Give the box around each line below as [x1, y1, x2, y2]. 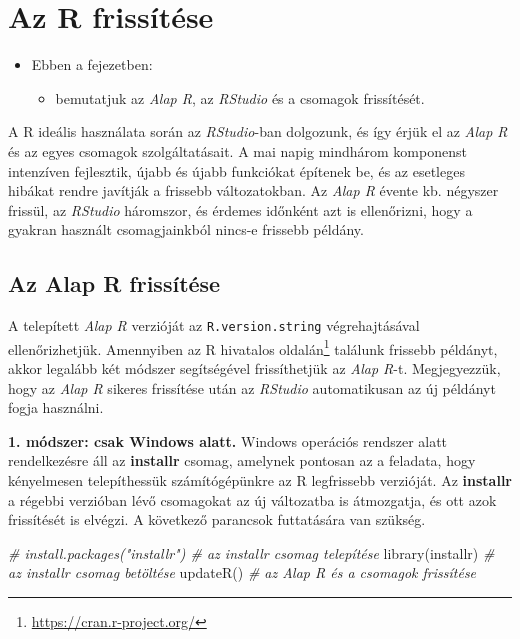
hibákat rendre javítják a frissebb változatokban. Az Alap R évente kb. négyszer [8, 180, 499, 201]
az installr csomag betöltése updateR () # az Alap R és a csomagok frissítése [8, 562, 477, 583]
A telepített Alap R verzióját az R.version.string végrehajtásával [8, 315, 420, 336]
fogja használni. [8, 397, 104, 418]
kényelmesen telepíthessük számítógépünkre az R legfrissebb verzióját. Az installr [8, 469, 512, 490]
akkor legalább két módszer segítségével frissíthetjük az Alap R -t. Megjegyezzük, [8, 357, 501, 378]
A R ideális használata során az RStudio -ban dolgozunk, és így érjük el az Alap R [8, 121, 508, 142]
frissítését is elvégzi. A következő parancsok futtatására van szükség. [8, 509, 426, 530]
